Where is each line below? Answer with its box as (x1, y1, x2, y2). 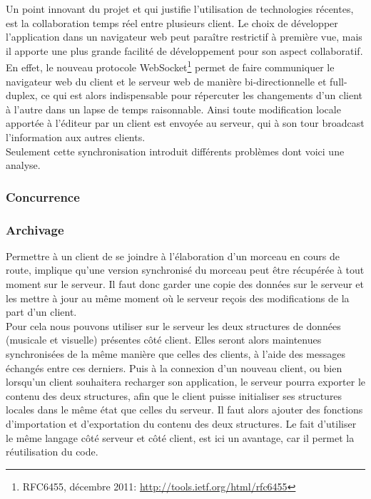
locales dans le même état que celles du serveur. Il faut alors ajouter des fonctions (6, 402, 363, 417)
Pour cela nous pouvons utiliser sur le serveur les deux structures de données (6, 318, 341, 333)
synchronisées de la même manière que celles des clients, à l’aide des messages (6, 346, 345, 361)
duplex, (6, 88, 38, 103)
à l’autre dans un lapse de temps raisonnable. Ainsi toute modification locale (6, 101, 341, 116)
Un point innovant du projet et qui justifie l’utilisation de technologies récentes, (6, 1, 354, 16)
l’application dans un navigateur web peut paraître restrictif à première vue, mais (6, 29, 362, 44)
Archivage (6, 220, 64, 238)
